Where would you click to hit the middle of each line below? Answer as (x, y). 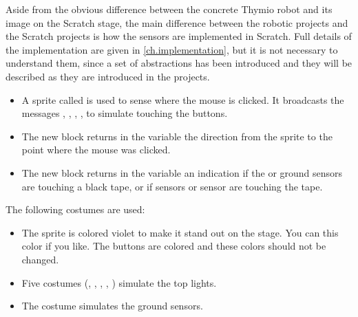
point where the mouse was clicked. (96, 150)
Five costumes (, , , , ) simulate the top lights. (119, 282)
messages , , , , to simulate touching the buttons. (125, 113)
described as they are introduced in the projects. (108, 76)
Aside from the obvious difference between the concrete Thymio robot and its (169, 9)
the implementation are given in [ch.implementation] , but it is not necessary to (172, 49)
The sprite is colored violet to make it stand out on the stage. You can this (180, 232)
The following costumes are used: (75, 209)
